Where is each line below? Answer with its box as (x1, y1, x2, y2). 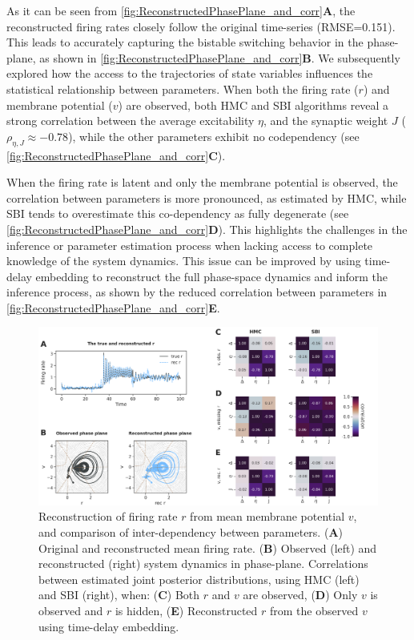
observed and (38, 602, 103, 618)
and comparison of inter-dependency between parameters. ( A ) (38, 524, 343, 541)
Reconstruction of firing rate (38, 508, 178, 525)
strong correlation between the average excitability (6, 112, 255, 129)
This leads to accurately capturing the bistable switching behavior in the (6, 34, 364, 50)
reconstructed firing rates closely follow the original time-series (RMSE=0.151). (6, 18, 396, 34)
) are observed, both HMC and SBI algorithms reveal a (118, 96, 389, 113)
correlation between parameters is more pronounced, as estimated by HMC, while (6, 189, 407, 206)
